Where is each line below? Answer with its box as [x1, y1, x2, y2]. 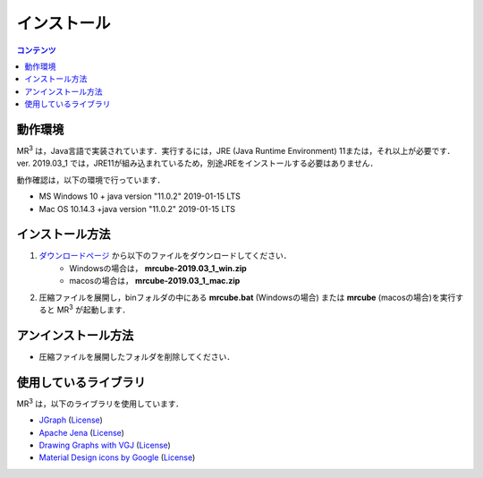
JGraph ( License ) [38, 414, 103, 425]
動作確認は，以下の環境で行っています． [16, 175, 165, 185]
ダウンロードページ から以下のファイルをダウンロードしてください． [38, 251, 292, 261]
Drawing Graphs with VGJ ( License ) [38, 440, 172, 451]
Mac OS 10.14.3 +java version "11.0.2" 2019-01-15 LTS [38, 203, 236, 214]
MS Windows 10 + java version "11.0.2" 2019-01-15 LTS [38, 191, 241, 201]
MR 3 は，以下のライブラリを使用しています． [16, 397, 183, 409]
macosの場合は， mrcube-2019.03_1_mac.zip [69, 276, 241, 286]
